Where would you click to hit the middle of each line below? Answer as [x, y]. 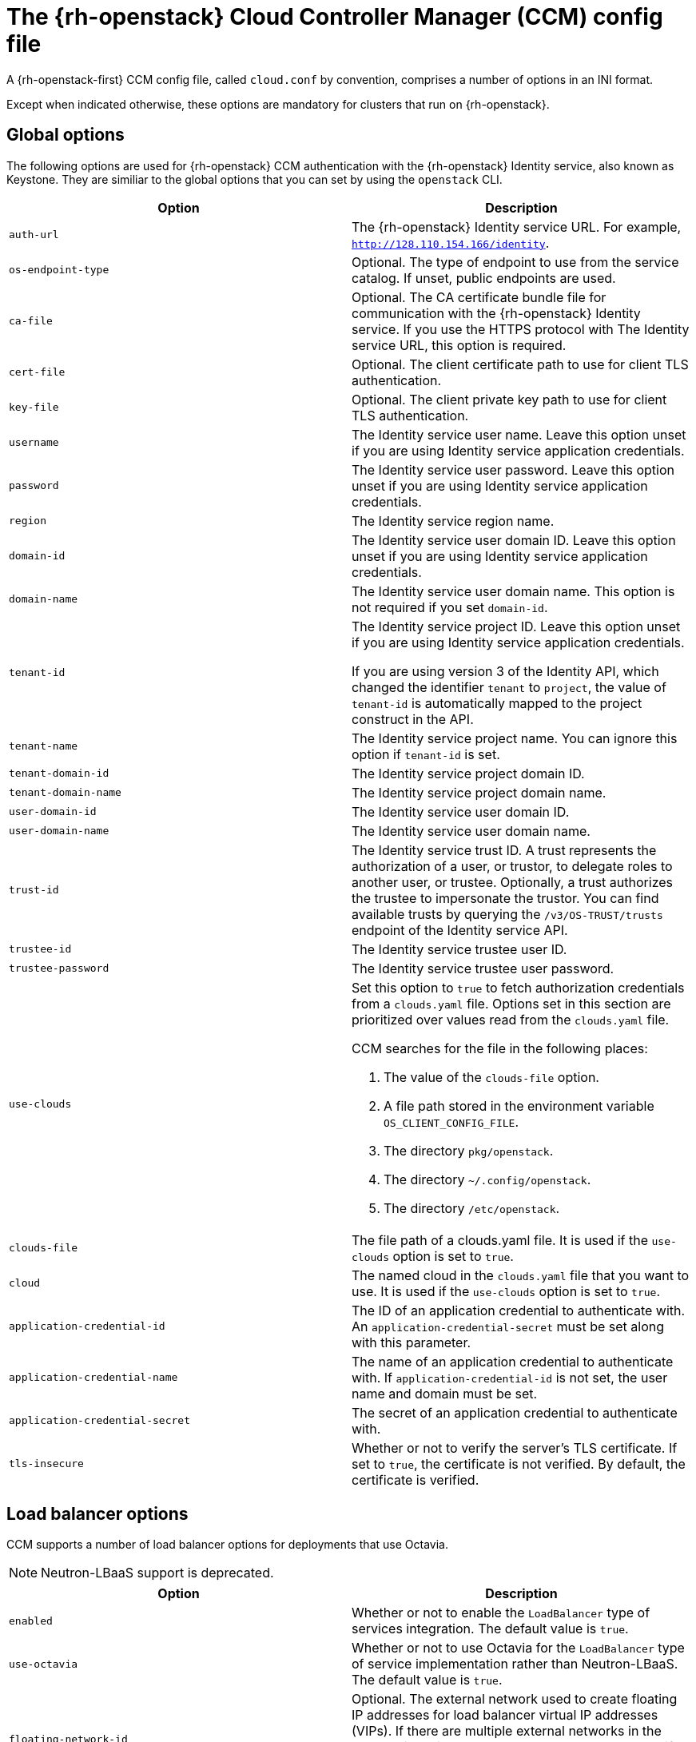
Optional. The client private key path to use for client [509, 399]
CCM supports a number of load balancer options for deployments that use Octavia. [227, 1545]
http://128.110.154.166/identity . [451, 243]
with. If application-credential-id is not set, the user [510, 1377]
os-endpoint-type [59, 270]
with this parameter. [412, 1342]
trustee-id [40, 949]
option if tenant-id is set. [426, 754]
